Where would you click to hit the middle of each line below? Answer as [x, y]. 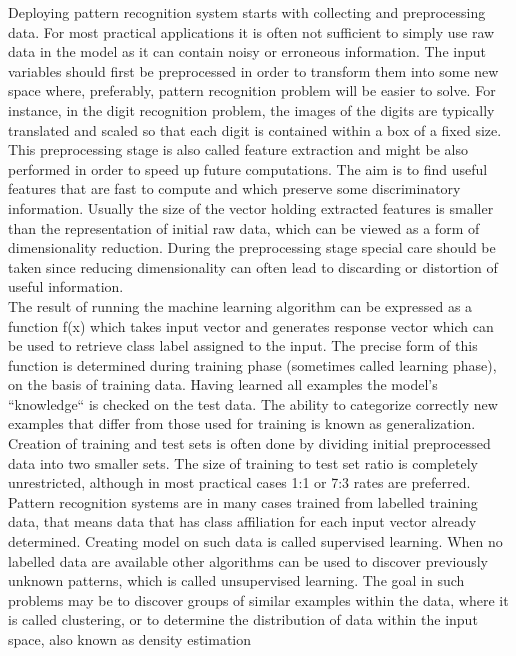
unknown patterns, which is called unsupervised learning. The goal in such [236, 580]
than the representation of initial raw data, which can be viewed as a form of [244, 227]
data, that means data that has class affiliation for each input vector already [242, 521]
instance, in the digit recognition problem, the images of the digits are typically [251, 109]
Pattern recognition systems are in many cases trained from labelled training [243, 501]
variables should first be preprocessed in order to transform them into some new [253, 70]
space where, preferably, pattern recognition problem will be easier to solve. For [252, 90]
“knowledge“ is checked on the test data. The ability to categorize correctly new [253, 403]
